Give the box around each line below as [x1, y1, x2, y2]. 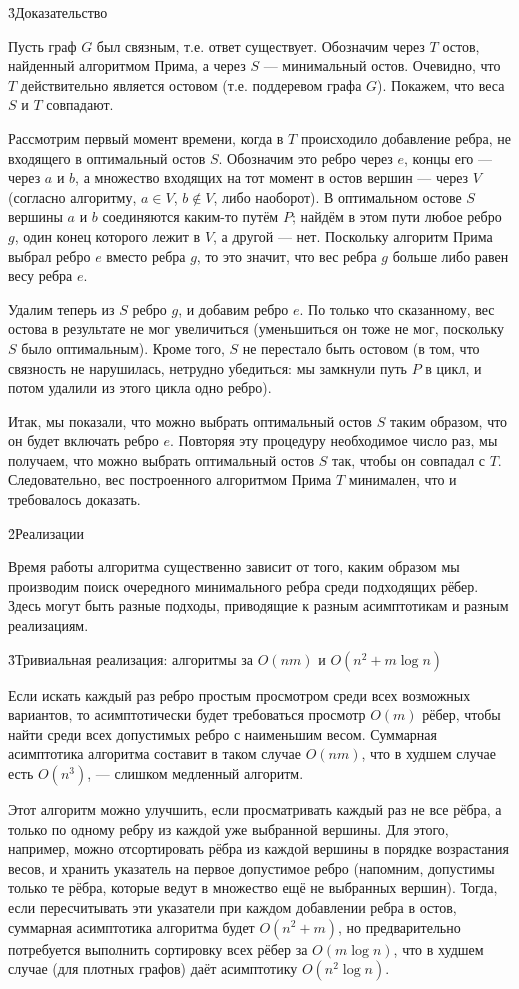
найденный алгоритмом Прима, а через [8, 55, 246, 76]
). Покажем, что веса [377, 74, 505, 95]
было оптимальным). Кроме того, [21, 337, 225, 358]
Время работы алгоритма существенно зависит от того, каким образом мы [8, 556, 460, 577]
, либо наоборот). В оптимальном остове [213, 186, 462, 207]
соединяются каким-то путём [102, 206, 279, 227]
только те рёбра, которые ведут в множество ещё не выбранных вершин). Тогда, [8, 877, 498, 898]
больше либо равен [392, 245, 509, 266]
